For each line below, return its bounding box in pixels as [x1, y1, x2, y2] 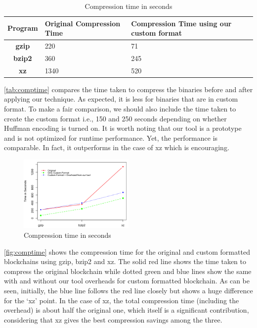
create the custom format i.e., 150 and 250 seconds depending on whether [4, 113, 227, 123]
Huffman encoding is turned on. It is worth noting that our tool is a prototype [4, 123, 242, 133]
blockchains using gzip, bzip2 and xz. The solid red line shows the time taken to [4, 256, 247, 267]
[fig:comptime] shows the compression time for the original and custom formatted [4, 246, 250, 257]
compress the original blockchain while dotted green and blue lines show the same [4, 266, 252, 276]
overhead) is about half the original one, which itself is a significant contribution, [4, 305, 249, 315]
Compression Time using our [131, 18, 232, 28]
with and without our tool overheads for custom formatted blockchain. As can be [4, 275, 250, 286]
